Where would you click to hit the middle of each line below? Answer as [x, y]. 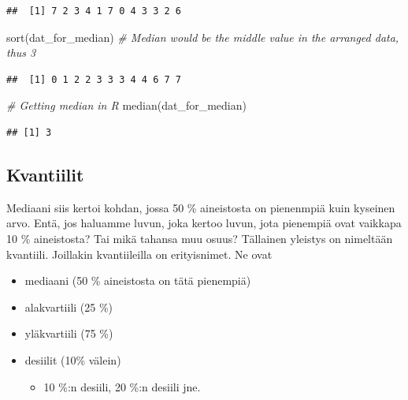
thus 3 [21, 52]
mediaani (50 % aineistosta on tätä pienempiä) [138, 280]
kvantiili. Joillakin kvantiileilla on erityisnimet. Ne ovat [139, 254]
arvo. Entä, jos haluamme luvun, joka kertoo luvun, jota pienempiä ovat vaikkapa [204, 223]
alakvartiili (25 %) [69, 307]
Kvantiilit [45, 174]
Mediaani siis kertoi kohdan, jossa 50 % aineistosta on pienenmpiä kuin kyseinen [201, 207]
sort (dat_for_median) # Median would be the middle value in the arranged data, [203, 37]
